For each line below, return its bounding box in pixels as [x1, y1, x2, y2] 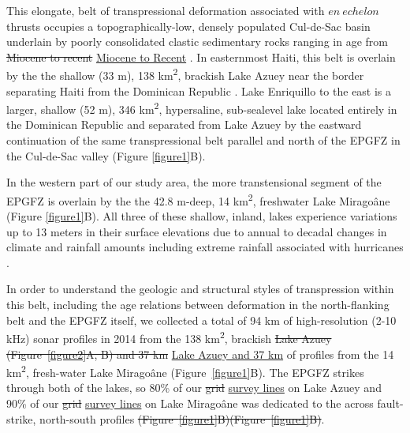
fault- [377, 394, 404, 411]
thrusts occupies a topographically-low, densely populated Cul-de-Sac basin [6, 17, 371, 34]
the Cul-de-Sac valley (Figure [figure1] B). [6, 147, 206, 164]
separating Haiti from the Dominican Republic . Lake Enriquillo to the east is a [6, 82, 392, 99]
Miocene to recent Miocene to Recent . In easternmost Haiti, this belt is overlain [6, 48, 396, 65]
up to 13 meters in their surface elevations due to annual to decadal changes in [6, 223, 387, 239]
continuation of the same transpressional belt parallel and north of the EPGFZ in [6, 132, 401, 149]
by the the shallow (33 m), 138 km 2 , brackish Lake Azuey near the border [6, 65, 364, 84]
